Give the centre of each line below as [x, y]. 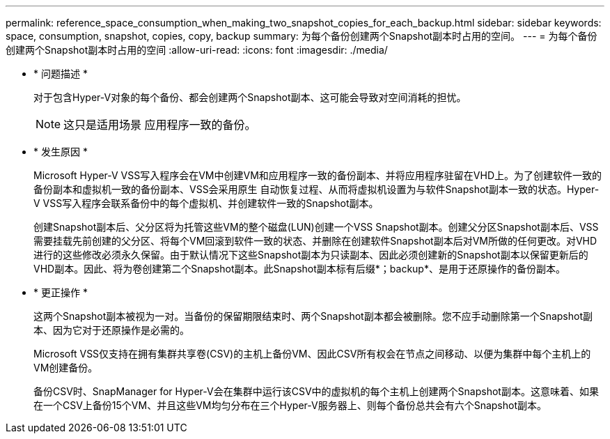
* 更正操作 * [61, 292]
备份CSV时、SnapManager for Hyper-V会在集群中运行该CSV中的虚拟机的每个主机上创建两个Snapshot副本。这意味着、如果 [316, 391]
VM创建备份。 [66, 368]
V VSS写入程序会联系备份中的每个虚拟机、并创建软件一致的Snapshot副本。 [206, 203]
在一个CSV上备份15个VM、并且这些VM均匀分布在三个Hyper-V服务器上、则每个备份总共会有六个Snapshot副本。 [290, 405]
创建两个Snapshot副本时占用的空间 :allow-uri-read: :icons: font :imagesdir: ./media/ [197, 50]
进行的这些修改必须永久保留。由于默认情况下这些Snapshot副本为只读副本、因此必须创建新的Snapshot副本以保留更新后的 [311, 255]
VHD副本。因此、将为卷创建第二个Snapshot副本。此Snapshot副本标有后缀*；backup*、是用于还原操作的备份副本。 [299, 269]
